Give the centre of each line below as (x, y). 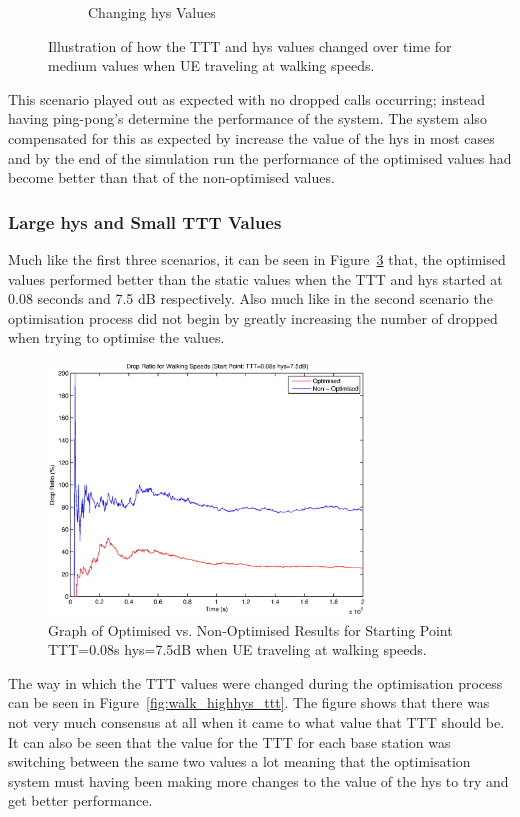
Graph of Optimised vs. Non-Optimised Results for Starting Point (250, 629)
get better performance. (80, 800)
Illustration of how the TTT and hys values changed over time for (250, 45)
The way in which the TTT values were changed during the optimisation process (255, 682)
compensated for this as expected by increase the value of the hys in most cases (251, 137)
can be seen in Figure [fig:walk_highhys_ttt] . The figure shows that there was (249, 702)
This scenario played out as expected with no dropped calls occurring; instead (246, 98)
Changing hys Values (152, 12)
